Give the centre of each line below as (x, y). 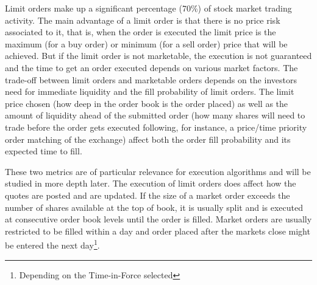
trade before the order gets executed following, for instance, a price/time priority (156, 127)
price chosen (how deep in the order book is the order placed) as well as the (147, 103)
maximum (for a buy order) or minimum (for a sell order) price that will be (146, 43)
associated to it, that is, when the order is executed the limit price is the (141, 32)
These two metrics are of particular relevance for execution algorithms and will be (158, 171)
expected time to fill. (44, 151)
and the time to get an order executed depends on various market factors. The (151, 67)
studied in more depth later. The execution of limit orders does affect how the (151, 183)
